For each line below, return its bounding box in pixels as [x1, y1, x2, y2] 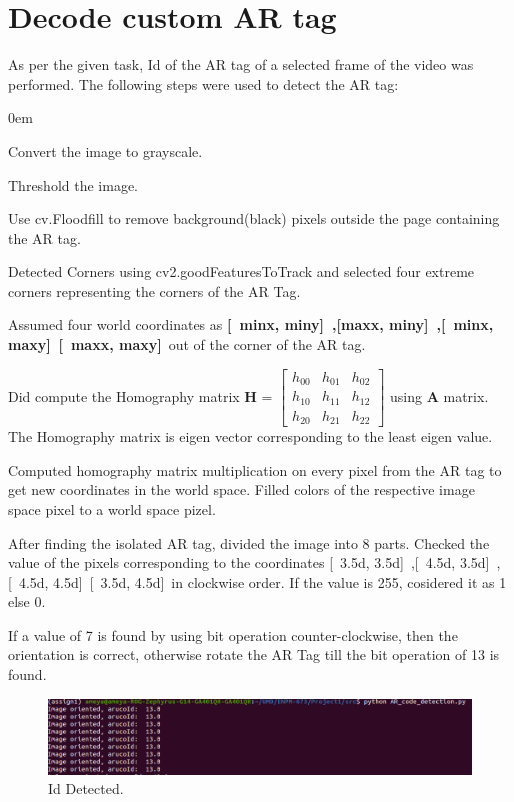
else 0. [8, 591, 46, 612]
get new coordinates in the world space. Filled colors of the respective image [8, 479, 475, 500]
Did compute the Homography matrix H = [8, 385, 273, 406]
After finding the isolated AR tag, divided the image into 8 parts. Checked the [8, 532, 490, 553]
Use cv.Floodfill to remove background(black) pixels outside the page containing [8, 208, 500, 229]
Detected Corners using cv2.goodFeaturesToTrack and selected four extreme [8, 261, 475, 282]
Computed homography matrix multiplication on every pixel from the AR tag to [8, 459, 502, 480]
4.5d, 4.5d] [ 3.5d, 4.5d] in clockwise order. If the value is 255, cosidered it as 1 [18, 571, 507, 592]
